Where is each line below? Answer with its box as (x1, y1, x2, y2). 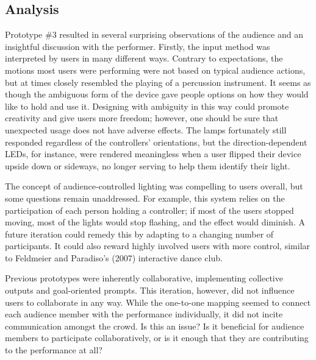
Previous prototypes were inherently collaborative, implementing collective (5, 272, 283, 284)
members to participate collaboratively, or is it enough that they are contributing (5, 331, 309, 344)
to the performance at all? (5, 344, 102, 356)
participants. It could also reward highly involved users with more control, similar (5, 239, 311, 252)
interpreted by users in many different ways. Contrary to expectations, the (5, 52, 283, 65)
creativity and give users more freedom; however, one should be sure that (5, 111, 279, 124)
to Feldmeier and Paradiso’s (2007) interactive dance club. (5, 251, 223, 264)
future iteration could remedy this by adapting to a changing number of (5, 227, 274, 240)
